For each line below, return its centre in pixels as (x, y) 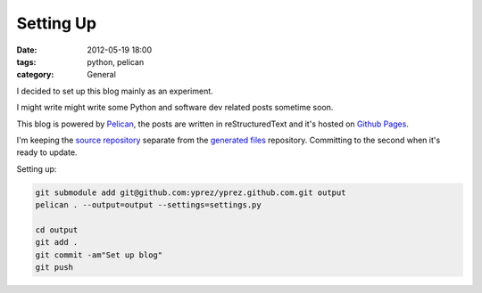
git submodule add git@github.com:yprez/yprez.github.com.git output (191, 192)
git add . (57, 242)
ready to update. (47, 152)
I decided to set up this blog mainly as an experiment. (115, 91)
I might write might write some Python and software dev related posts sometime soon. (175, 108)
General (101, 75)
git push (54, 267)
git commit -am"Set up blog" (99, 255)
